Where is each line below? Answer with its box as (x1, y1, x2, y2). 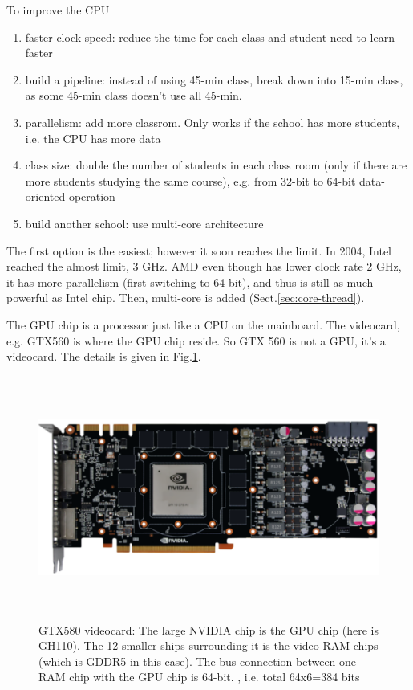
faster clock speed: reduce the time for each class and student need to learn (25, 28, 395, 45)
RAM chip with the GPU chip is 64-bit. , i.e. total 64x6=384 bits (38, 668, 360, 685)
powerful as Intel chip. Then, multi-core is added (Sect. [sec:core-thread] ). (6, 289, 365, 306)
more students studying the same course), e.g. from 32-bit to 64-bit (25, 172, 356, 189)
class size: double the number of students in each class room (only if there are (25, 157, 407, 174)
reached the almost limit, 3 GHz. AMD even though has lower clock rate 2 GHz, (6, 258, 402, 275)
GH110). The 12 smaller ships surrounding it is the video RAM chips (38, 637, 379, 654)
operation (68, 188, 115, 205)
